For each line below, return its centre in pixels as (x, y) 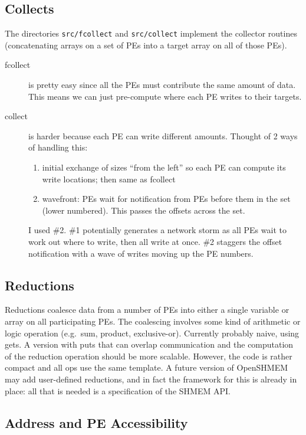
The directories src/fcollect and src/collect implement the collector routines (151, 33)
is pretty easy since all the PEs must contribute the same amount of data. (162, 85)
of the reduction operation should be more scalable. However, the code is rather (149, 356)
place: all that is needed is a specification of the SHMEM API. (118, 390)
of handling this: (58, 147)
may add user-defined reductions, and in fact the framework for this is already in (151, 379)
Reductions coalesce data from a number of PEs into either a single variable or (147, 310)
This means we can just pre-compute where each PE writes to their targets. (165, 96)
